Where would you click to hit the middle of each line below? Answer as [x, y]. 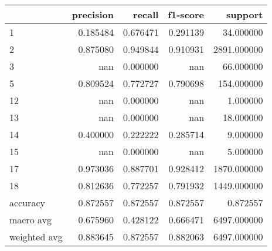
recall [146, 14]
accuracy [27, 203]
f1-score [186, 14]
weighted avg [36, 237]
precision [93, 14]
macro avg [31, 220]
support [245, 14]
